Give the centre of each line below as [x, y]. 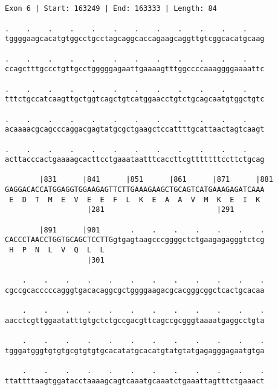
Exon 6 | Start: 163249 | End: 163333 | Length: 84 [111, 9]
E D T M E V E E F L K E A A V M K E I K [135, 200]
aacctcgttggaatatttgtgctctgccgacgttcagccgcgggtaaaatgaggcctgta [135, 320]
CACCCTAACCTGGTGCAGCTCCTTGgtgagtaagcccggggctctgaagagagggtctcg [135, 240]
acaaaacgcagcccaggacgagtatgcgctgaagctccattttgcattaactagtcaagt [135, 129]
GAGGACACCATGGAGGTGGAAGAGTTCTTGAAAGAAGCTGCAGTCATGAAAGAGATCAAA [135, 190]
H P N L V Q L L [57, 250]
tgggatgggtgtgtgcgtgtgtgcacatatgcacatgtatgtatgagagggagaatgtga [135, 350]
